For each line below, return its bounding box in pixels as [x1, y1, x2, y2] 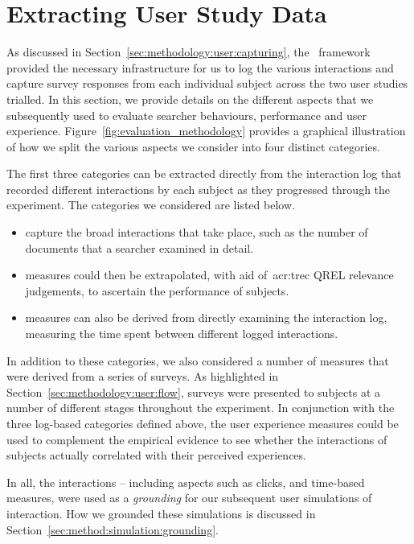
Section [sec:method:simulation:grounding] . [6, 521, 219, 538]
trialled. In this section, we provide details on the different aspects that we [6, 90, 374, 107]
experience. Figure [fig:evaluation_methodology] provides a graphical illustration [6, 122, 406, 139]
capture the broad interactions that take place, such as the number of [25, 224, 368, 241]
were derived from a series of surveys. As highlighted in [6, 368, 279, 385]
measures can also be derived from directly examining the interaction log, [25, 309, 387, 326]
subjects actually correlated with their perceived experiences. [6, 447, 306, 464]
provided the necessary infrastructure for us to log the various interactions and [6, 59, 394, 76]
